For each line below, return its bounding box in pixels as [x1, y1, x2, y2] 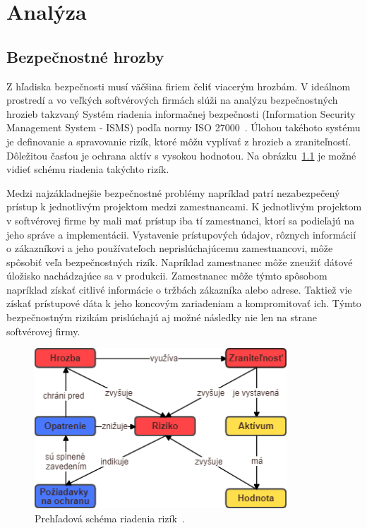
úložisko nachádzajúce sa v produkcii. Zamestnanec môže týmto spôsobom [6, 268, 327, 283]
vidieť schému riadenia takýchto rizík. [6, 162, 169, 176]
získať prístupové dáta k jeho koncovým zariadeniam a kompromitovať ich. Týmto [6, 296, 361, 311]
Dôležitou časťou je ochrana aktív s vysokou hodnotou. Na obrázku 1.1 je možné [6, 148, 356, 162]
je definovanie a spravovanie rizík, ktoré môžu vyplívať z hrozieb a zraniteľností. [6, 133, 351, 148]
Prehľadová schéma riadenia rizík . [35, 510, 185, 525]
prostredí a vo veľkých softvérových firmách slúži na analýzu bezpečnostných [6, 92, 338, 107]
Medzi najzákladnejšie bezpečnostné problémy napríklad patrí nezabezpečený [6, 185, 340, 200]
